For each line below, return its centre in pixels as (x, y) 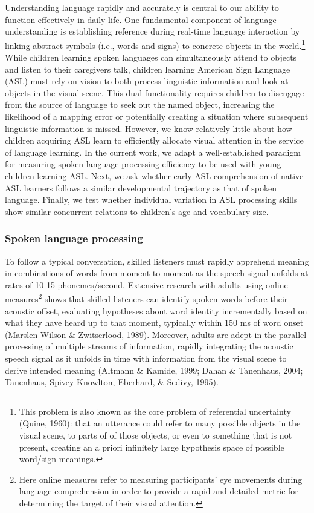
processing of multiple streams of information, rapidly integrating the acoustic (149, 346)
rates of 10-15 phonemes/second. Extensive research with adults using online (146, 284)
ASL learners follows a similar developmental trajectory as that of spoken (141, 187)
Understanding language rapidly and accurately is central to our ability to (142, 7)
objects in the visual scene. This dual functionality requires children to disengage (155, 92)
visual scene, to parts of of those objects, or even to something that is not (155, 435)
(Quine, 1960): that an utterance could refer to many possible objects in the (160, 423)
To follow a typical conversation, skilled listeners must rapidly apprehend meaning (157, 261)
